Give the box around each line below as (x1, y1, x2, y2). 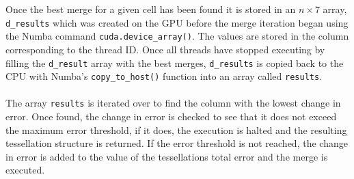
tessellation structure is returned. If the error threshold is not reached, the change (5, 136, 348, 150)
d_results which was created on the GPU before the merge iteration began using (5, 15, 349, 29)
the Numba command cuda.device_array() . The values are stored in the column (5, 29, 349, 43)
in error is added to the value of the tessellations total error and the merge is (5, 149, 328, 163)
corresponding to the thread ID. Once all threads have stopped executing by (5, 42, 325, 56)
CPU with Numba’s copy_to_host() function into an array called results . (5, 69, 323, 83)
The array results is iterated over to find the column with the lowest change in (5, 96, 341, 110)
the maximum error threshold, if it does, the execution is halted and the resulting (5, 122, 347, 137)
